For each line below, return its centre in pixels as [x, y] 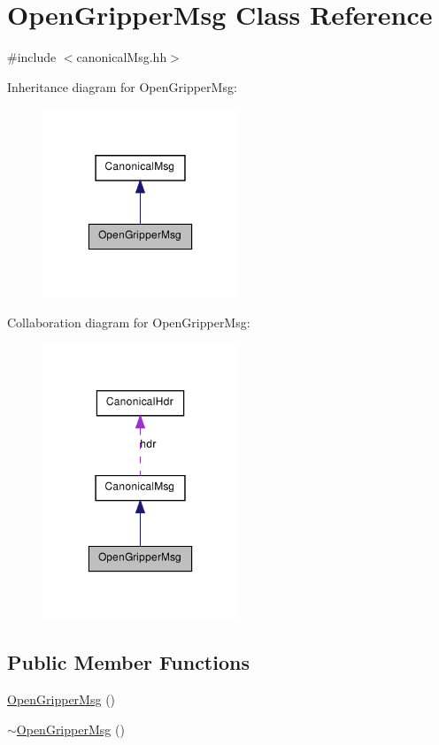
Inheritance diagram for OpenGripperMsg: [122, 86]
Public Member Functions [128, 662]
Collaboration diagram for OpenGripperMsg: [129, 322]
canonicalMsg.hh [122, 57]
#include [32, 57]
